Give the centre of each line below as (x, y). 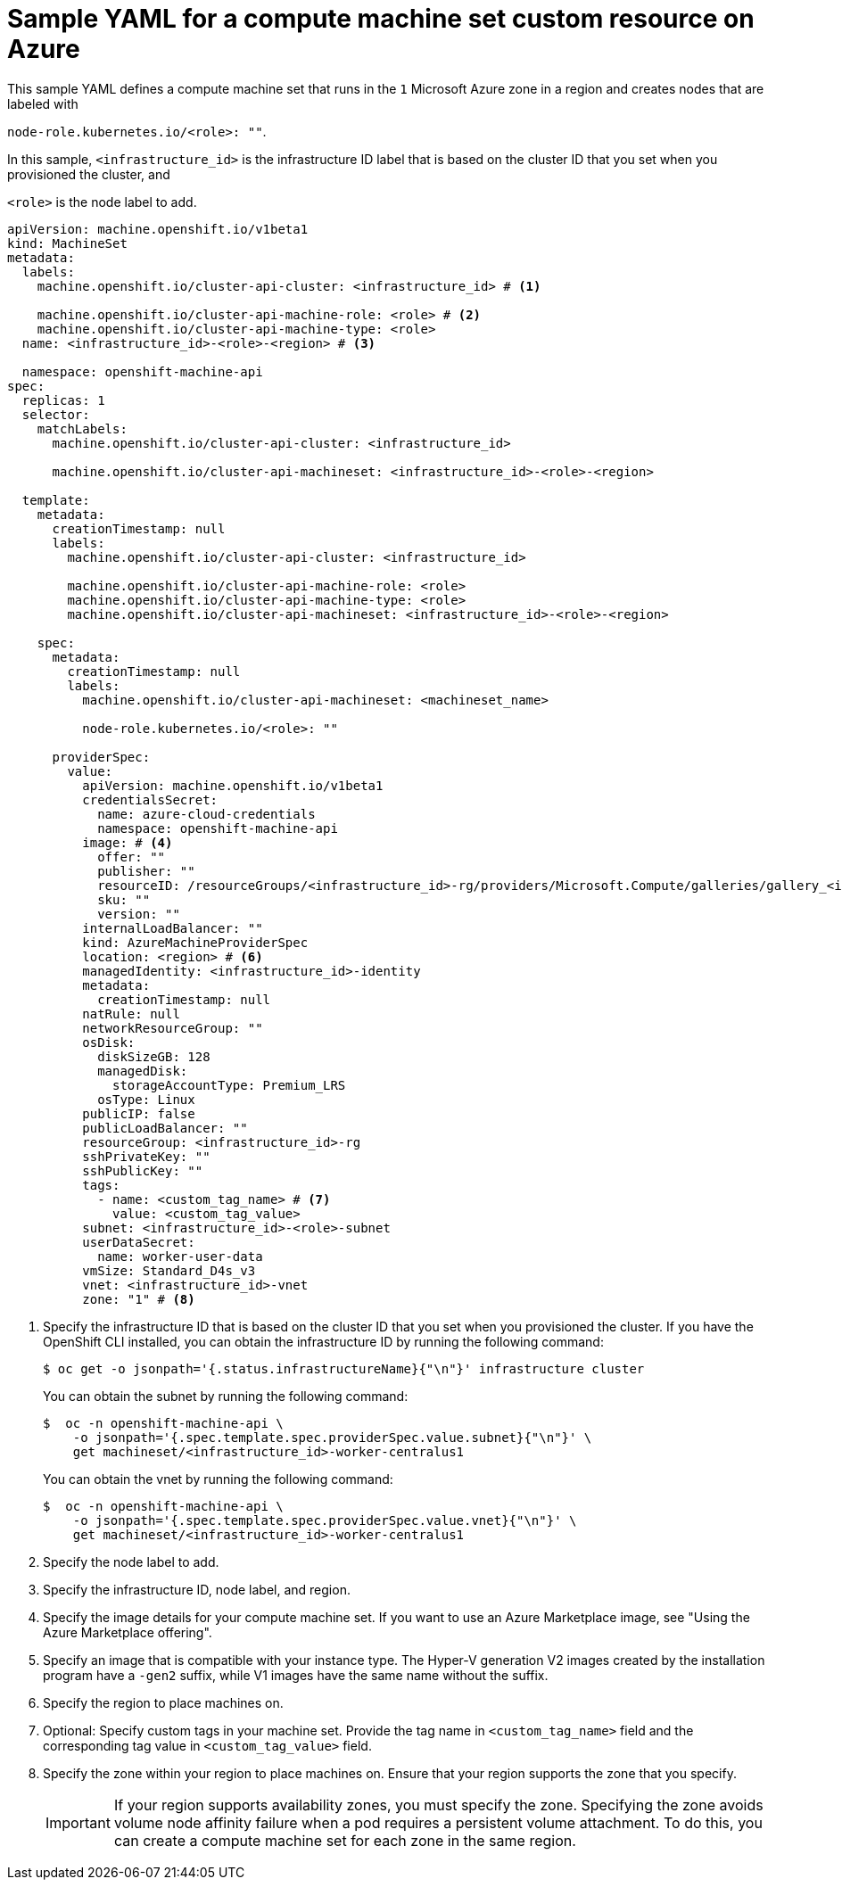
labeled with (43, 103)
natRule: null (131, 1014)
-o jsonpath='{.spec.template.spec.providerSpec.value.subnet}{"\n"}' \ (332, 1437)
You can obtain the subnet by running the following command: (226, 1396)
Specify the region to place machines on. (163, 1702)
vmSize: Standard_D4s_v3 (169, 1270)
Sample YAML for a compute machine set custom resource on (381, 19)
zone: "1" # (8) (139, 1299)
